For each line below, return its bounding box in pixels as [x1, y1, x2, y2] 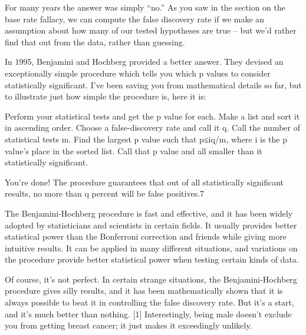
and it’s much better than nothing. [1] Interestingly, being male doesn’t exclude [5, 307, 292, 320]
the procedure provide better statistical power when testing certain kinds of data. [5, 253, 299, 266]
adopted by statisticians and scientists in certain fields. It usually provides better [5, 218, 297, 231]
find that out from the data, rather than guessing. [5, 35, 185, 48]
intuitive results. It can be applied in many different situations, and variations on [5, 241, 298, 254]
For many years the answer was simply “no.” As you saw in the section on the [5, 1, 285, 13]
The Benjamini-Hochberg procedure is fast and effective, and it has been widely [5, 207, 293, 219]
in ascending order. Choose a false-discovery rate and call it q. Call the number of [5, 121, 300, 134]
